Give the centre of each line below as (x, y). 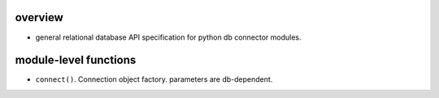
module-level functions (76, 60)
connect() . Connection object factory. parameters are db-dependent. (154, 79)
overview (39, 17)
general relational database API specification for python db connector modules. (168, 37)
